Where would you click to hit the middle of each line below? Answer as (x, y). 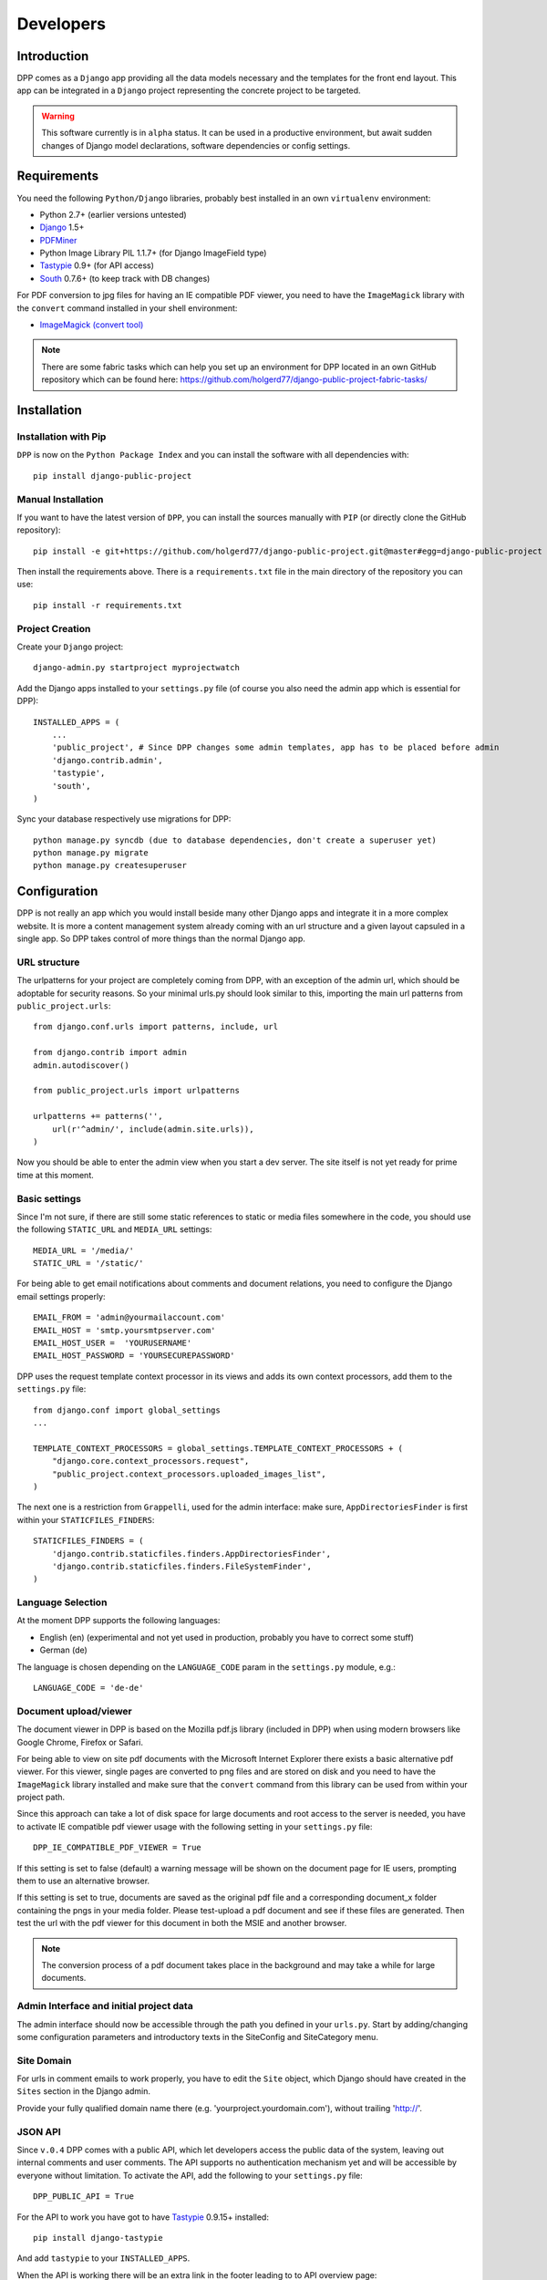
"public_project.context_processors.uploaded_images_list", (189, 1474)
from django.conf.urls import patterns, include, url (155, 1027)
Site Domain (44, 2060)
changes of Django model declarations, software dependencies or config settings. (196, 145)
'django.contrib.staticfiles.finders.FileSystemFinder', (181, 1566)
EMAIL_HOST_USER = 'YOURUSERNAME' (113, 1343)
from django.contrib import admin (110, 1052)
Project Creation (54, 628)
